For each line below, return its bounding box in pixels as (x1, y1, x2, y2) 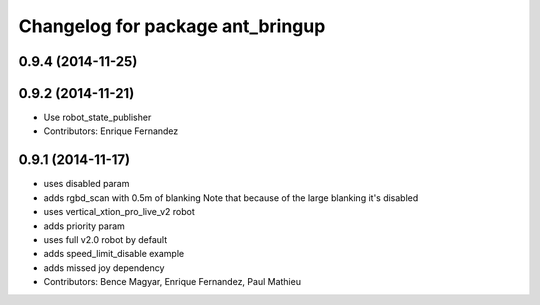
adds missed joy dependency (43, 261, 165, 274)
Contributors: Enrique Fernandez (43, 125, 179, 137)
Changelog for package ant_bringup (18, 15, 326, 37)
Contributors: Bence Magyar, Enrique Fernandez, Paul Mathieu (43, 276, 302, 288)
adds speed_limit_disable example (43, 248, 185, 260)
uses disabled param (43, 178, 130, 190)
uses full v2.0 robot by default (43, 233, 168, 245)
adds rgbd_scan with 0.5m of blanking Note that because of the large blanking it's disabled (43, 191, 419, 204)
